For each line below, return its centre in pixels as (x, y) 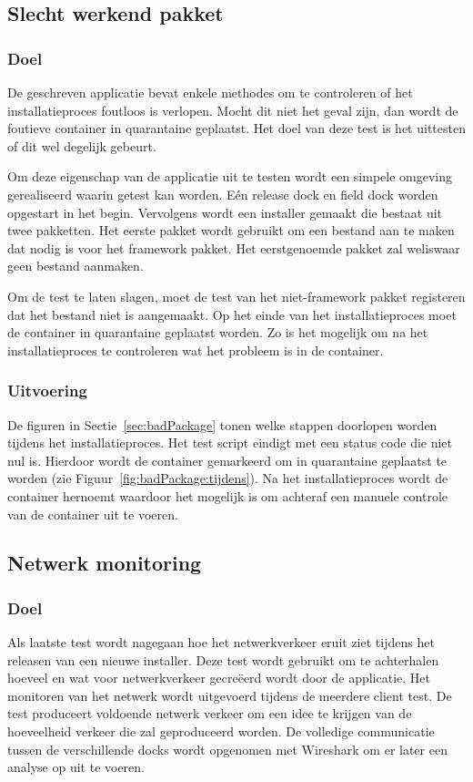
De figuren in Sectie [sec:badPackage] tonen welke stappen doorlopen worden (222, 424)
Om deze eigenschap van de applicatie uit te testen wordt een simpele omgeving (230, 176)
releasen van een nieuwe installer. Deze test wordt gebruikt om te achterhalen (223, 659)
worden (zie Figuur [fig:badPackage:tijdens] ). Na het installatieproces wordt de (228, 478)
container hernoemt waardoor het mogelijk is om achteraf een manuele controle (228, 495)
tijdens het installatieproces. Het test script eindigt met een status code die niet (230, 442)
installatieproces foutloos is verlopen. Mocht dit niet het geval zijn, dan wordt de (233, 110)
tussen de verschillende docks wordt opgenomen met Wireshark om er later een (227, 749)
